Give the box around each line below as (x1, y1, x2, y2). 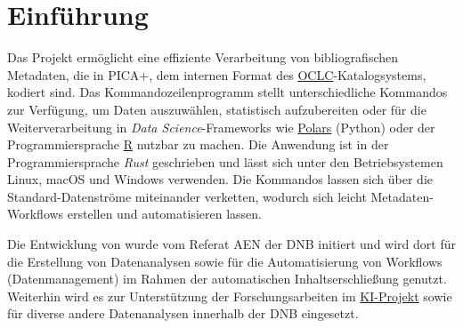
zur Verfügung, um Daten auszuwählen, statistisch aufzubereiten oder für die (7, 100, 426, 118)
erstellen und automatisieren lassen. (67, 204, 262, 223)
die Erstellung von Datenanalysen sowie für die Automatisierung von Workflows (7, 252, 443, 270)
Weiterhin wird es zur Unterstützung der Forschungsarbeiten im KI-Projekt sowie (7, 286, 452, 305)
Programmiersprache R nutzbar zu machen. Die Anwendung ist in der (7, 135, 389, 154)
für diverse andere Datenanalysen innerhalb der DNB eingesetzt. (7, 304, 359, 323)
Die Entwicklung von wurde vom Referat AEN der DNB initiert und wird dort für (7, 235, 456, 253)
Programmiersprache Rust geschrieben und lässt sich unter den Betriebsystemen (7, 152, 443, 171)
